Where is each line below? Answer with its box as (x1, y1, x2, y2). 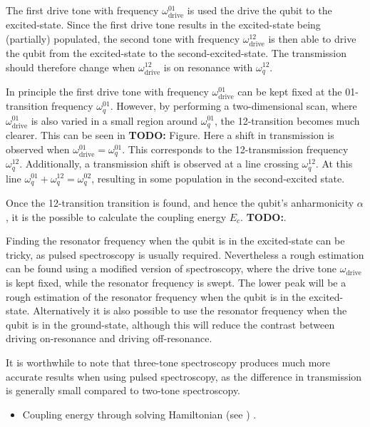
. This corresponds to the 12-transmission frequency (122, 141, 349, 156)
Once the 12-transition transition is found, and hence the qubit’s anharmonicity (6, 195, 354, 210)
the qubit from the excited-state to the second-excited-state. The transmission (6, 45, 347, 60)
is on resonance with (163, 59, 253, 74)
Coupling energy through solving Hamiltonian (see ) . (22, 406, 257, 421)
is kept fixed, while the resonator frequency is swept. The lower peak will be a (6, 274, 346, 289)
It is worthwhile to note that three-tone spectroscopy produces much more (6, 354, 331, 369)
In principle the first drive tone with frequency (6, 83, 209, 98)
